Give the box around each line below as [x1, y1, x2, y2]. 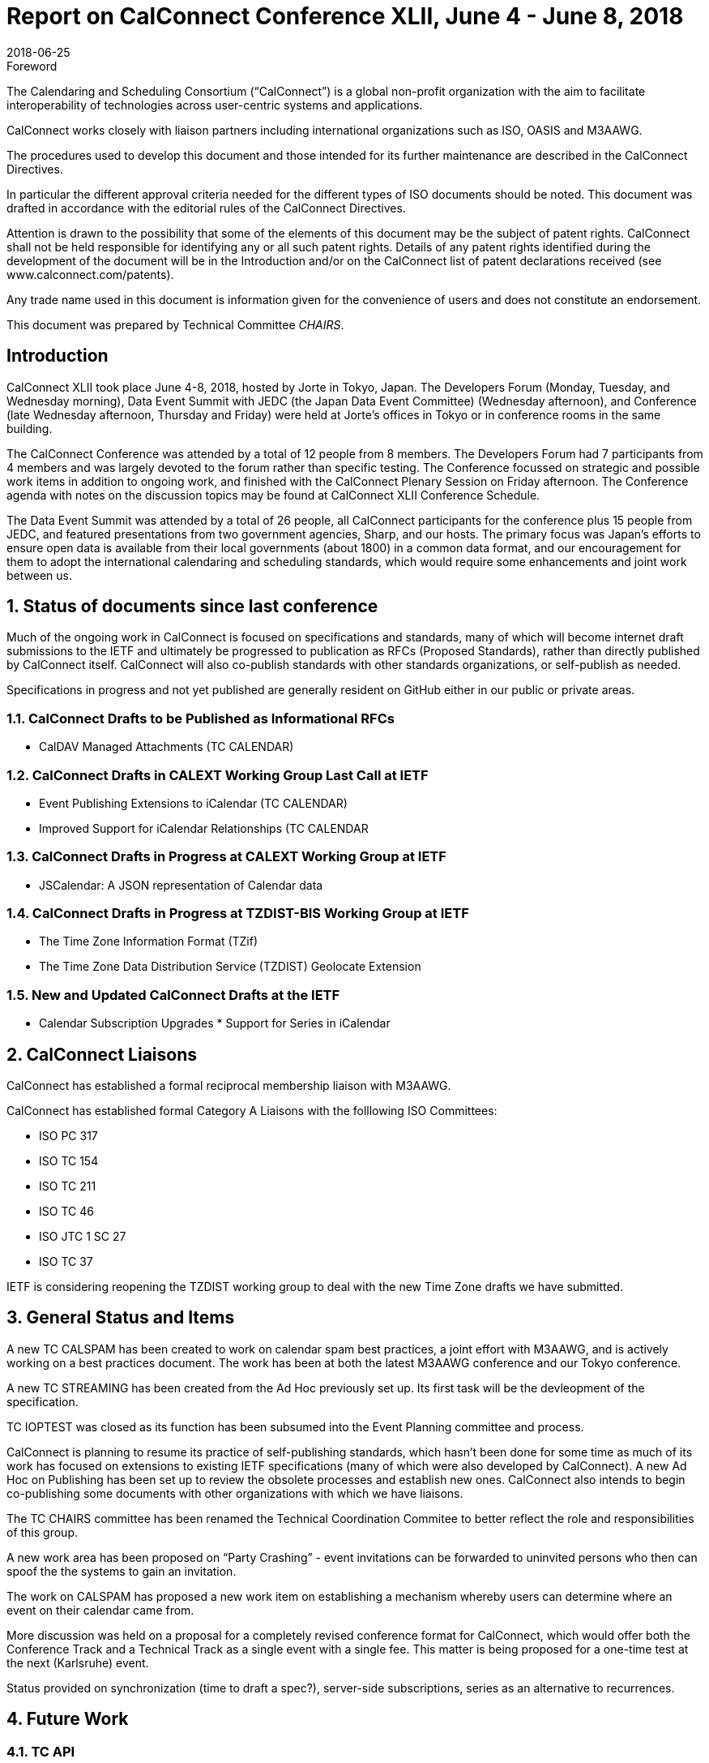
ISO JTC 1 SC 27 [39, 1229, 126, 1244]
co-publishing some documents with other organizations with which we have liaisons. [6, 1486, 463, 1500]
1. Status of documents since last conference [6, 596, 378, 617]
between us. [6, 568, 72, 582]
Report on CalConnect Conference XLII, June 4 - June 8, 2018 [6, 2, 684, 30]
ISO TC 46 [39, 1204, 94, 1219]
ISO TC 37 [39, 1255, 93, 1269]
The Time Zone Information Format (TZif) [39, 934, 258, 949]
